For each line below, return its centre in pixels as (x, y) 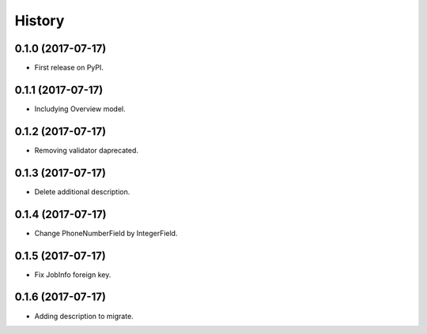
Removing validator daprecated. (86, 150)
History (40, 21)
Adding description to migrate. (84, 316)
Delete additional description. (82, 191)
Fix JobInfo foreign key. (73, 274)
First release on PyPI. (69, 68)
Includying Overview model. (80, 109)
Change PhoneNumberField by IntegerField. (106, 233)
